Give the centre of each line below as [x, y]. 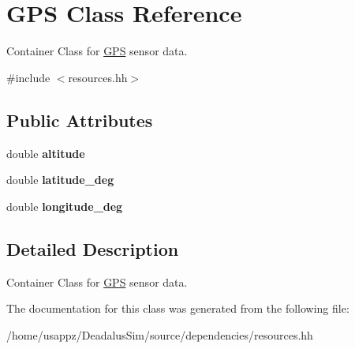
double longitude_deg [65, 206]
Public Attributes [80, 120]
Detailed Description [93, 248]
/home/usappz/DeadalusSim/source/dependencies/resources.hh [160, 334]
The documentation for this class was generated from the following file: [178, 308]
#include [28, 77]
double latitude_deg [60, 180]
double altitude [46, 153]
